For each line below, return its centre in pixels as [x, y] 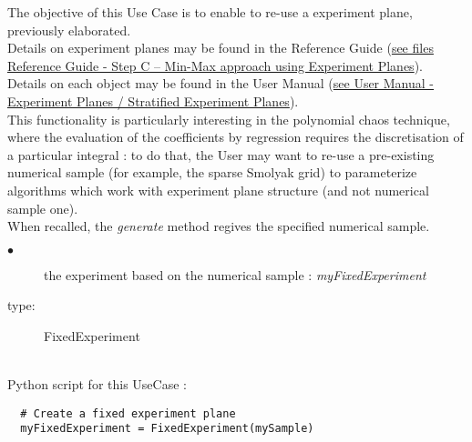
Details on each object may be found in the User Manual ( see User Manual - [221, 83]
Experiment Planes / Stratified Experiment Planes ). [153, 100]
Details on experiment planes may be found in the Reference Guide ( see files [221, 48]
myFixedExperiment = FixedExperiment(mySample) [167, 429]
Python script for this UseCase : [97, 384]
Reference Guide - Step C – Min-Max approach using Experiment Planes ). [215, 65]
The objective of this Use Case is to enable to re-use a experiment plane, [210, 12]
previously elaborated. [69, 30]
